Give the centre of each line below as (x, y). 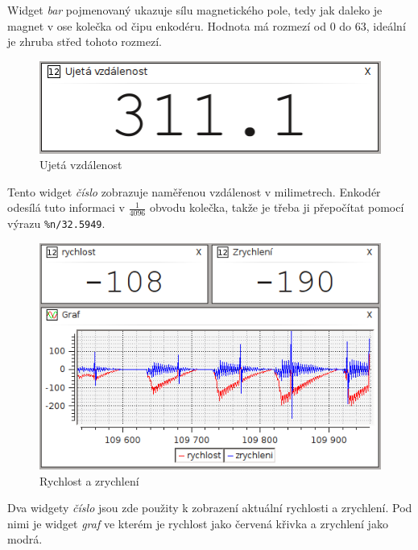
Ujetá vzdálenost (81, 165)
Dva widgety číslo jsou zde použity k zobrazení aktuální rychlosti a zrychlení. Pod (210, 508)
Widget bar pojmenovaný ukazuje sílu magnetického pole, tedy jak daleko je (195, 10)
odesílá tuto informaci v (66, 207)
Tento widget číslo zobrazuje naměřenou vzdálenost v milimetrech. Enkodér (194, 191)
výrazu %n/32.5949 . (56, 223)
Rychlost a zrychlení (89, 480)
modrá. (25, 539)
